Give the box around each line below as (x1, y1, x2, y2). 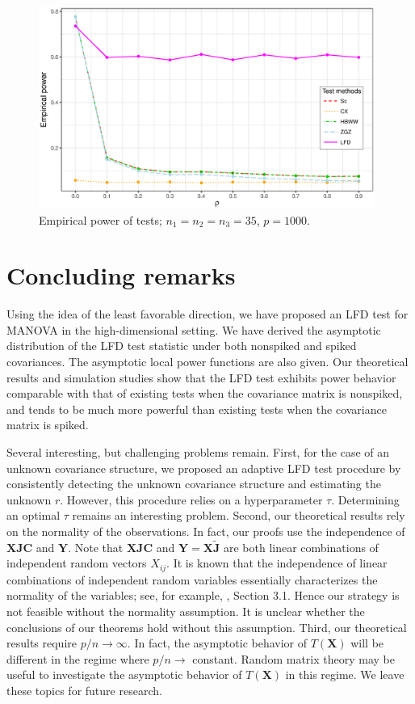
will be (350, 634, 384, 651)
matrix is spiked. (6, 416, 89, 433)
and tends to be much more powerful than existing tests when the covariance (6, 400, 387, 417)
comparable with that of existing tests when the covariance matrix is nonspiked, (6, 385, 403, 402)
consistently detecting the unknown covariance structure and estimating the (6, 475, 381, 492)
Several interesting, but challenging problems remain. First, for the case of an (6, 444, 390, 461)
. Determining (331, 491, 400, 508)
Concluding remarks (6, 259, 236, 292)
